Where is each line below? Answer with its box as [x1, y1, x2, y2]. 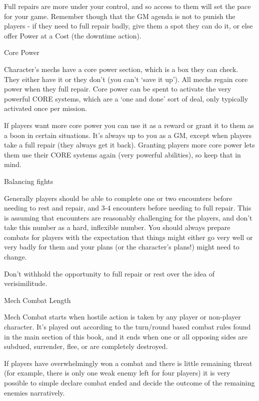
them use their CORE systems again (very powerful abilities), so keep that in [4, 149, 241, 159]
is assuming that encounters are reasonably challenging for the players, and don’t [4, 212, 252, 222]
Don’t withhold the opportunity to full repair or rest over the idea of [4, 268, 214, 278]
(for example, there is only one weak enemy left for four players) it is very [4, 367, 230, 378]
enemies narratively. [4, 387, 65, 397]
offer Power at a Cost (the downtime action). [4, 30, 141, 40]
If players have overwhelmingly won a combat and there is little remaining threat [4, 357, 252, 368]
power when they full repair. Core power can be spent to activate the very [4, 83, 231, 94]
